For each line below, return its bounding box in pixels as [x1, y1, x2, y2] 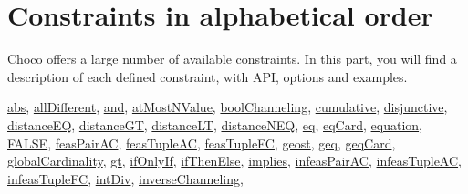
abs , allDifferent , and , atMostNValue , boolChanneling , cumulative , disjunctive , [7, 97, 448, 117]
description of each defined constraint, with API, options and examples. [7, 66, 408, 86]
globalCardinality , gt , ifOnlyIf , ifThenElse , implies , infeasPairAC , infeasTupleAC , [7, 151, 462, 170]
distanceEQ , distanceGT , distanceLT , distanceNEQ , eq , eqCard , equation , [7, 115, 422, 134]
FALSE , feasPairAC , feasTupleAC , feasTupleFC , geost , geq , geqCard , [7, 133, 396, 152]
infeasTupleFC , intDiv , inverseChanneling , [7, 168, 244, 188]
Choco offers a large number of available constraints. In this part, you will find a [7, 49, 457, 68]
